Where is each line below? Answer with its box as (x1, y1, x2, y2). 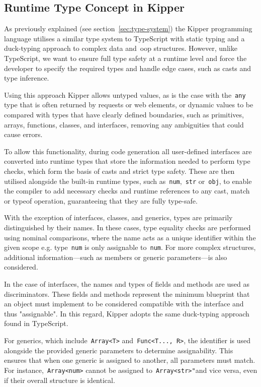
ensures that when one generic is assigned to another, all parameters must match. (4, 355, 255, 365)
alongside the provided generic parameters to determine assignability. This (4, 345, 233, 355)
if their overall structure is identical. (4, 374, 115, 385)
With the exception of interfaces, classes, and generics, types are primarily (4, 212, 233, 223)
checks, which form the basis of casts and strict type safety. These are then (4, 165, 235, 176)
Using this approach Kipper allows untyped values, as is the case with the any (4, 89, 246, 100)
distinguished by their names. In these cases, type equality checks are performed (4, 222, 251, 233)
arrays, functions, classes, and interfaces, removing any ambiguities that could (4, 119, 244, 130)
